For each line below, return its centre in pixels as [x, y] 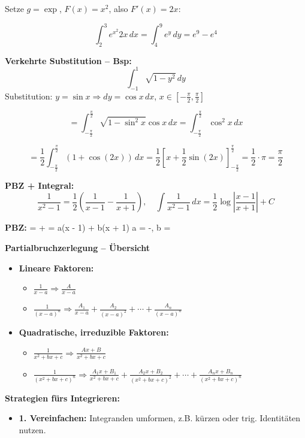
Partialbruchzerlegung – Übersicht [78, 248]
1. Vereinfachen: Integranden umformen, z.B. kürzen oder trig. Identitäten [160, 418]
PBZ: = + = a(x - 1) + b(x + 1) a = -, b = [88, 227]
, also [118, 8]
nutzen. [32, 429]
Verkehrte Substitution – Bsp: [68, 60]
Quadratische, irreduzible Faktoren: [94, 332]
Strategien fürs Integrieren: [62, 398]
